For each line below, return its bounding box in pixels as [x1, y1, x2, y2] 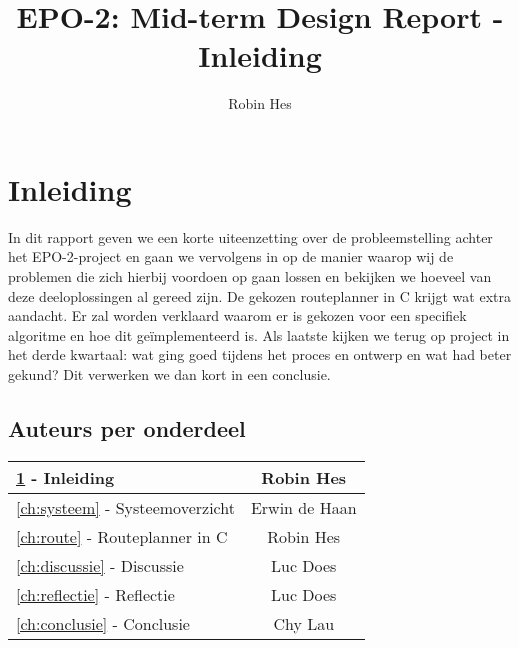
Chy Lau [273, 611, 335, 635]
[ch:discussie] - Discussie [16, 553, 184, 577]
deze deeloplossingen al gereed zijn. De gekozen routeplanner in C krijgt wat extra [8, 285, 511, 306]
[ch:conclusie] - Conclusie [16, 611, 190, 635]
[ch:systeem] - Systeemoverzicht [16, 495, 235, 519]
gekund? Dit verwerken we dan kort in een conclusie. [8, 364, 331, 384]
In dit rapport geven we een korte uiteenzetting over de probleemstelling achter [8, 226, 493, 247]
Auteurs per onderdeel [8, 412, 246, 443]
